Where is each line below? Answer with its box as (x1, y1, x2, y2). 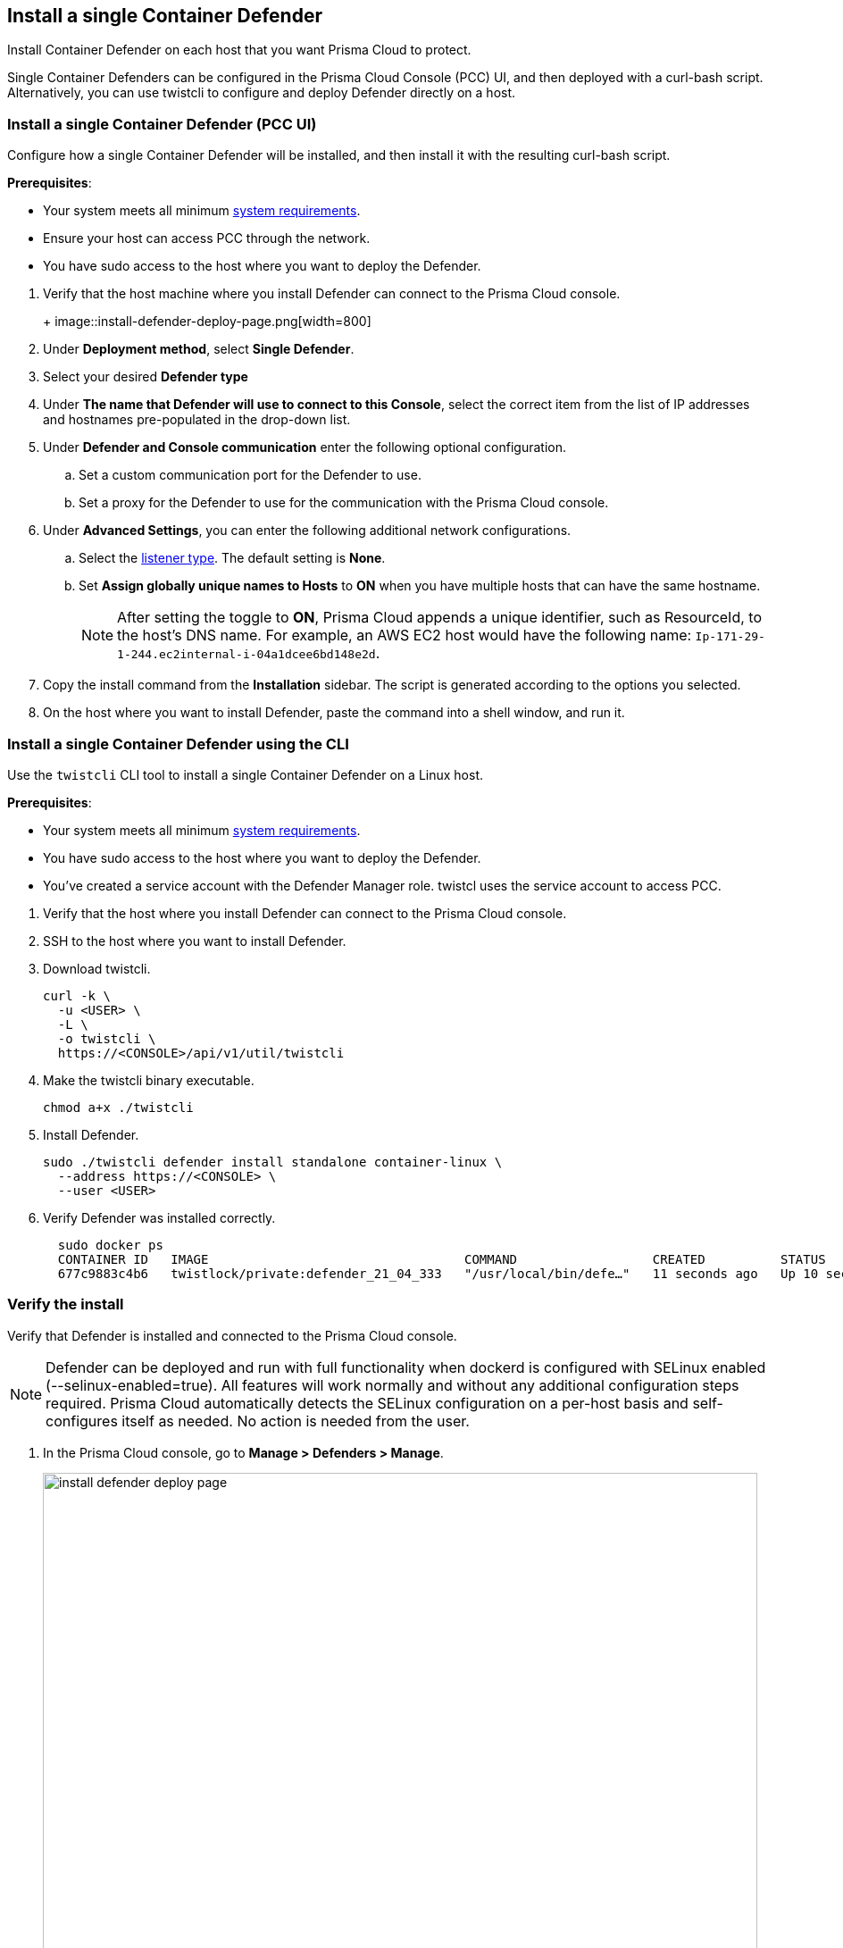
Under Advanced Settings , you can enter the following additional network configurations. (43, 523, 572, 539)
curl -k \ (43, 988, 111, 1003)
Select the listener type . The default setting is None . (79, 550, 386, 566)
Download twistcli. (43, 960, 151, 976)
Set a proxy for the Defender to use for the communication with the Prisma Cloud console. (79, 495, 609, 511)
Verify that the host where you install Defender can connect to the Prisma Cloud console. (43, 905, 567, 921)
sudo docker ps (57, 1237, 163, 1252)
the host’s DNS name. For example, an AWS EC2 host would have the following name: (117, 626, 692, 645)
